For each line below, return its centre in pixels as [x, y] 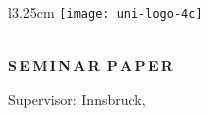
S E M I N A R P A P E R [90, 65]
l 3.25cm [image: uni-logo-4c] [105, 12]
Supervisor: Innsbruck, [77, 98]
